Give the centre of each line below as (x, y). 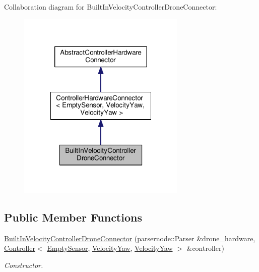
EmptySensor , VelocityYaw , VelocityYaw (110, 248)
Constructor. (24, 265)
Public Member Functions (73, 217)
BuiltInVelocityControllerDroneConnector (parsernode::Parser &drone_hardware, (130, 238)
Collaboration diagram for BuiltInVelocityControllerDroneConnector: (111, 7)
